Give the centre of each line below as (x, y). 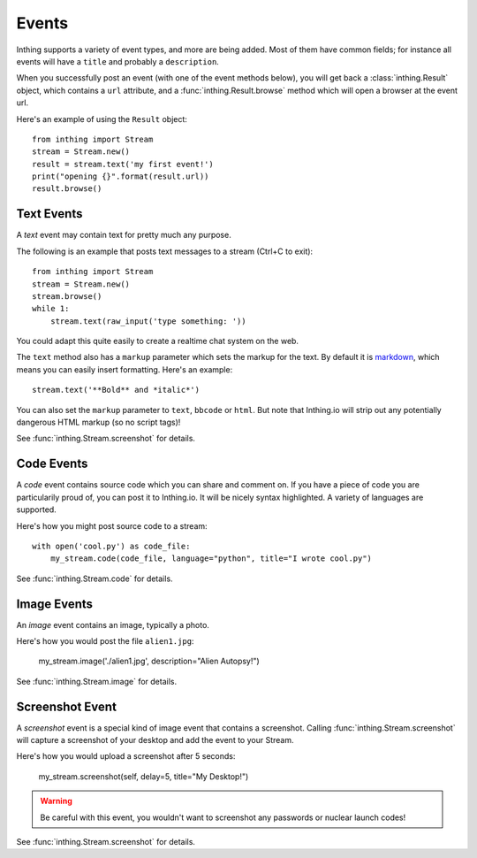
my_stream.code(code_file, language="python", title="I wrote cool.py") (211, 559)
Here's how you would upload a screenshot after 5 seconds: (126, 756)
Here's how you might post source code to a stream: (112, 525)
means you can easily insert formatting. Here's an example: (125, 369)
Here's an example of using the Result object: (102, 119)
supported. (36, 509)
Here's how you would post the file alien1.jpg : (105, 640)
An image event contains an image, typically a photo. (113, 624)
